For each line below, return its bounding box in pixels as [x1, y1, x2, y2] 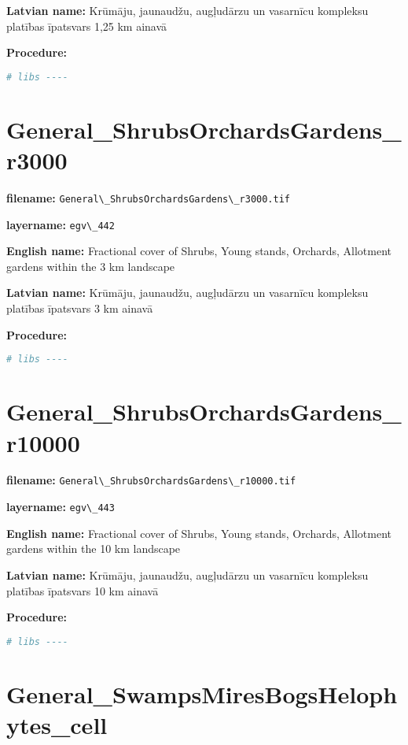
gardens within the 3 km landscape [6, 258, 175, 274]
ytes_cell [6, 708, 108, 740]
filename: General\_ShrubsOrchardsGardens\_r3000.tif [6, 189, 291, 206]
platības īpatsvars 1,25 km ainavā [6, 17, 167, 34]
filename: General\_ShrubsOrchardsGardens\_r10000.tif [6, 472, 296, 488]
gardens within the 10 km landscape [6, 540, 181, 557]
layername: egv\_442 [6, 216, 115, 232]
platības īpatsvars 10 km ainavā [6, 582, 159, 599]
